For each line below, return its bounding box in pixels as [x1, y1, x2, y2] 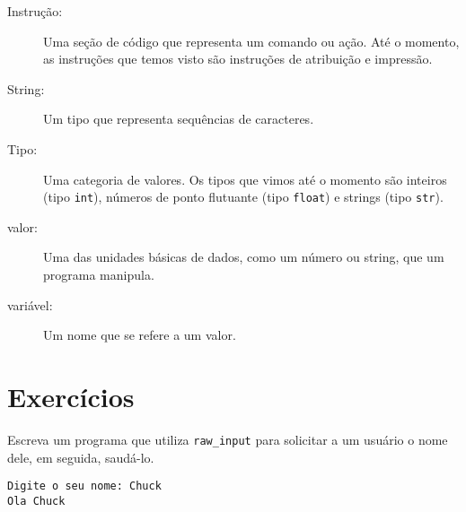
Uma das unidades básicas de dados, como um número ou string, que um [43, 247, 444, 266]
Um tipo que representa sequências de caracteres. [43, 109, 314, 128]
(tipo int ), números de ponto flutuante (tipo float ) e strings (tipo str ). [43, 187, 444, 206]
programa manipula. [43, 265, 154, 283]
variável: [7, 295, 53, 314]
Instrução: [7, 2, 63, 20]
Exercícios [7, 377, 135, 414]
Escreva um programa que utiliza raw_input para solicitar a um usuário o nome [7, 430, 448, 448]
